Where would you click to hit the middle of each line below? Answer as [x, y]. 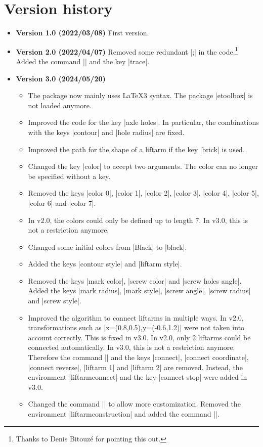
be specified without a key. [69, 176]
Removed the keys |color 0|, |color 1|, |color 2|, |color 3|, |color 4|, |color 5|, [143, 193]
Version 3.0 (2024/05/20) [61, 78]
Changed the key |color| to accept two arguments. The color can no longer [143, 166]
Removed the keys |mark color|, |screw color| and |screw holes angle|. [135, 280]
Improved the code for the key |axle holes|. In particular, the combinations [143, 122]
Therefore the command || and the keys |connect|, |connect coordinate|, [138, 357]
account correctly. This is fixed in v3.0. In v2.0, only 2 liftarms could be [139, 337]
